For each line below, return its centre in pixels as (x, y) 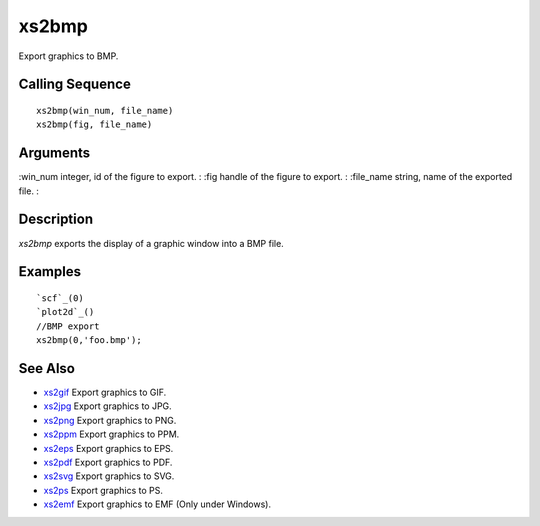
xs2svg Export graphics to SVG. (109, 476)
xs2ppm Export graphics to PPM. (111, 434)
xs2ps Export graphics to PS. (103, 490)
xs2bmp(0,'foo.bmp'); (89, 340)
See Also (46, 368)
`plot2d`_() (65, 312)
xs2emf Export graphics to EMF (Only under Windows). (157, 504)
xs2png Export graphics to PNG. (110, 420)
